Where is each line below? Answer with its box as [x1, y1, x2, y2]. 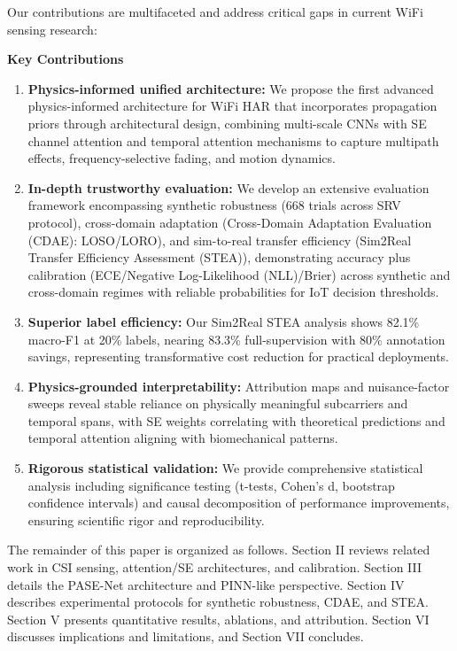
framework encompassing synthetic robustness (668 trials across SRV [27, 196, 401, 214]
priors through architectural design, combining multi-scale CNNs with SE [27, 113, 427, 132]
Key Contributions [7, 50, 124, 68]
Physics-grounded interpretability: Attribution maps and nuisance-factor [27, 376, 450, 395]
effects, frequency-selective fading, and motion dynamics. [27, 149, 336, 167]
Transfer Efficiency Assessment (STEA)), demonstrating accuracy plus [27, 248, 411, 267]
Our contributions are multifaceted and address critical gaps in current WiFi [7, 3, 423, 20]
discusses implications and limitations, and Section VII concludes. [7, 627, 364, 646]
